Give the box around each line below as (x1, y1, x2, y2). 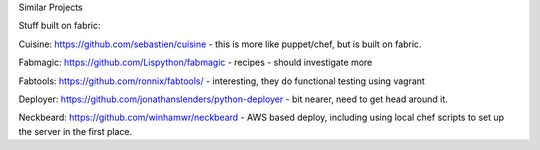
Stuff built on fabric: (18, 20, 101, 32)
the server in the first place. (18, 125, 133, 137)
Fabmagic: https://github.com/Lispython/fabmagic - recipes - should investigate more (18, 56, 373, 69)
